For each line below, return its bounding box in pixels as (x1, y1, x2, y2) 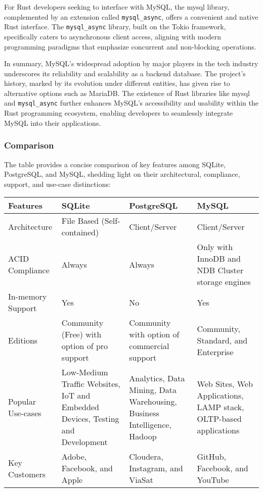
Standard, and (197, 334, 248, 346)
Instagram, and (129, 462, 183, 474)
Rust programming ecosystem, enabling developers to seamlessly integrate (4, 108, 233, 118)
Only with (197, 241, 233, 253)
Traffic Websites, (61, 378, 121, 390)
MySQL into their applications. (4, 117, 101, 128)
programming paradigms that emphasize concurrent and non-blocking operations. (4, 41, 256, 52)
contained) (61, 226, 99, 238)
